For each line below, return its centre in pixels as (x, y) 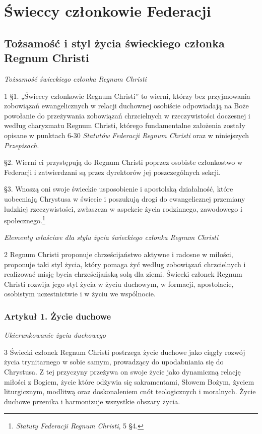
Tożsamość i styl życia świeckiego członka (114, 43)
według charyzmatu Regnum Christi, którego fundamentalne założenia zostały (125, 125)
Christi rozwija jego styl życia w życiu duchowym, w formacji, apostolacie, (119, 284)
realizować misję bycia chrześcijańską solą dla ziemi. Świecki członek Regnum (123, 274)
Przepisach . (22, 145)
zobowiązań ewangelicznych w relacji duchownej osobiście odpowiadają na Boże (126, 106)
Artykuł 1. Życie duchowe (58, 316)
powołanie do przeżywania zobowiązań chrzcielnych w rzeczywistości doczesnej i (127, 115)
